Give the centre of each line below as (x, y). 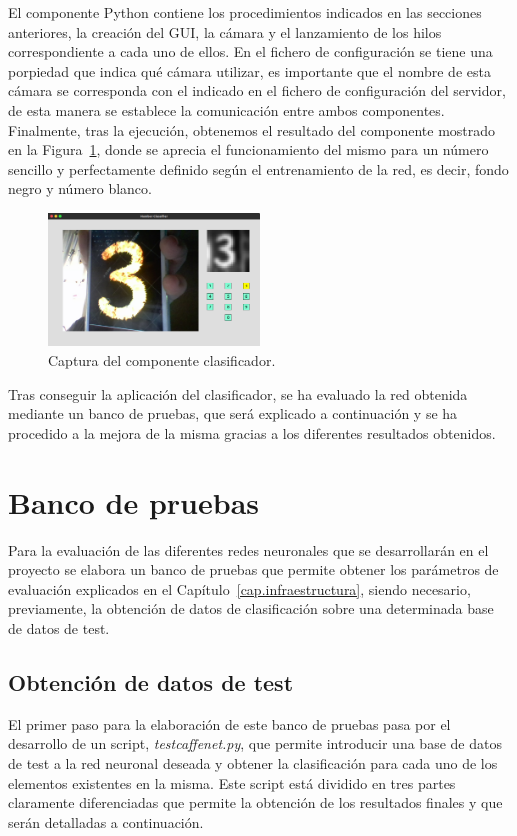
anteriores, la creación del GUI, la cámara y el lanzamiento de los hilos (225, 31)
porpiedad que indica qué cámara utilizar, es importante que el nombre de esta (249, 70)
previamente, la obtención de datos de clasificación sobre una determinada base (251, 608)
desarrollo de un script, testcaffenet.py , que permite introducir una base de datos (255, 743)
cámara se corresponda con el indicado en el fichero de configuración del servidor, (257, 90)
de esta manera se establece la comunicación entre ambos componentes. (226, 109)
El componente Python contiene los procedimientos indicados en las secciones (245, 12)
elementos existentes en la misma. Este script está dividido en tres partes (232, 782)
